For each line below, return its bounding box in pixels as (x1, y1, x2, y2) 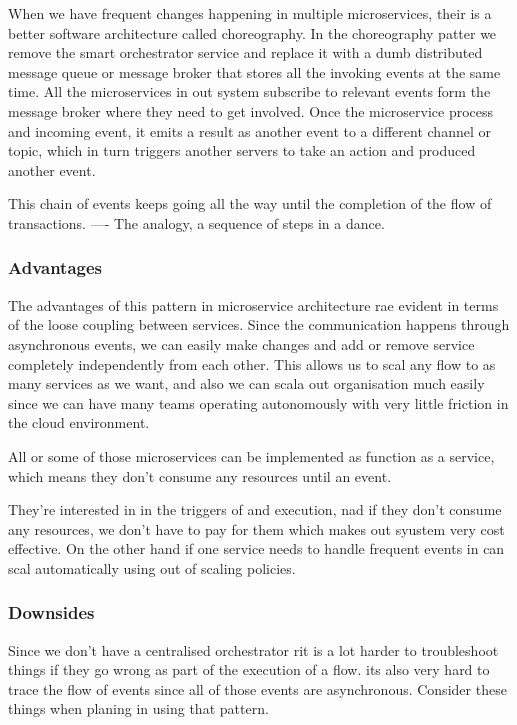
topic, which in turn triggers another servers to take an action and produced (8, 140, 476, 161)
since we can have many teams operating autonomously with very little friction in (8, 392, 509, 413)
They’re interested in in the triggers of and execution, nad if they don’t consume (8, 499, 502, 520)
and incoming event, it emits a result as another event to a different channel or (8, 120, 491, 141)
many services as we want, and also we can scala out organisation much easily (8, 373, 485, 394)
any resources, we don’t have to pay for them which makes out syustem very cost (8, 518, 505, 539)
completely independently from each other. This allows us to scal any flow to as (8, 353, 496, 374)
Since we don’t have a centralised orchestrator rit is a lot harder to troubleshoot (8, 639, 499, 660)
